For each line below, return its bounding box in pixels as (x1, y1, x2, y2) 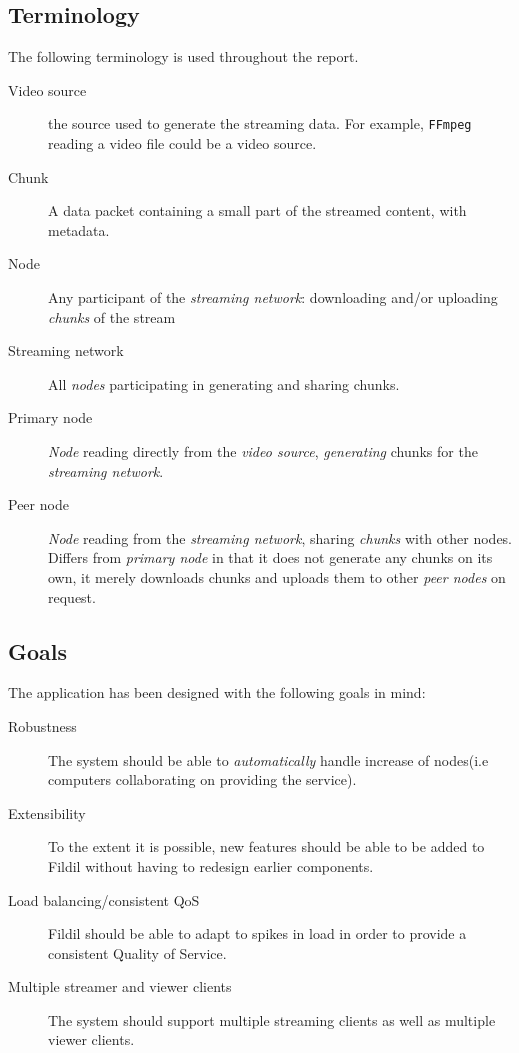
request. (48, 586, 96, 607)
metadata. (48, 219, 110, 240)
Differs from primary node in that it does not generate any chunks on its (48, 547, 493, 568)
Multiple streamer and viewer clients (8, 976, 232, 997)
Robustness (8, 715, 77, 736)
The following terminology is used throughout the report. (8, 46, 359, 67)
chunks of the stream (48, 306, 176, 327)
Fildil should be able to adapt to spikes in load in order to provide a (48, 923, 467, 944)
